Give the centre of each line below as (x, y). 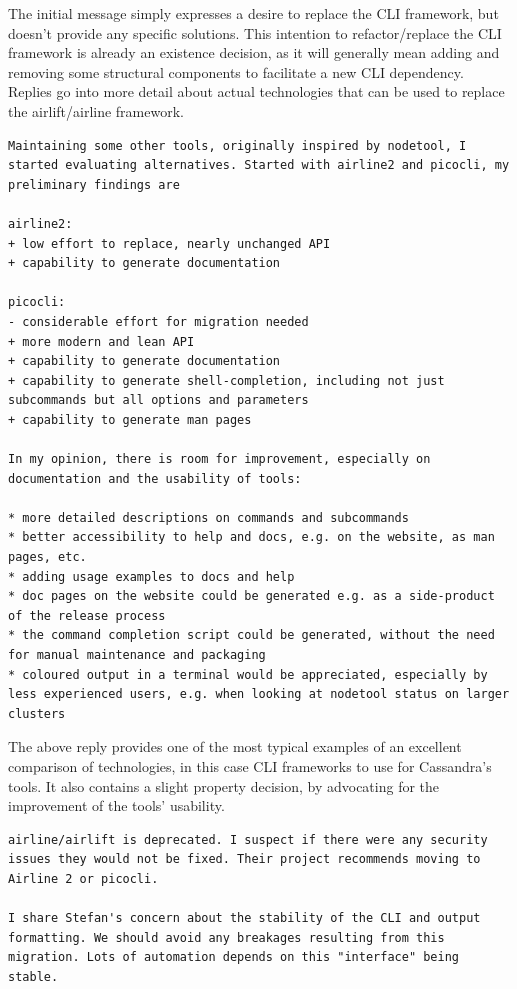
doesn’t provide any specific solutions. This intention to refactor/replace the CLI (255, 32)
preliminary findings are (94, 184)
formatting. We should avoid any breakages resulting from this (226, 937)
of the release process (87, 615)
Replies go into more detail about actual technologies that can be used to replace (256, 91)
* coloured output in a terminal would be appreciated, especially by (248, 674)
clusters (37, 713)
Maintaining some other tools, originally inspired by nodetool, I (237, 145)
